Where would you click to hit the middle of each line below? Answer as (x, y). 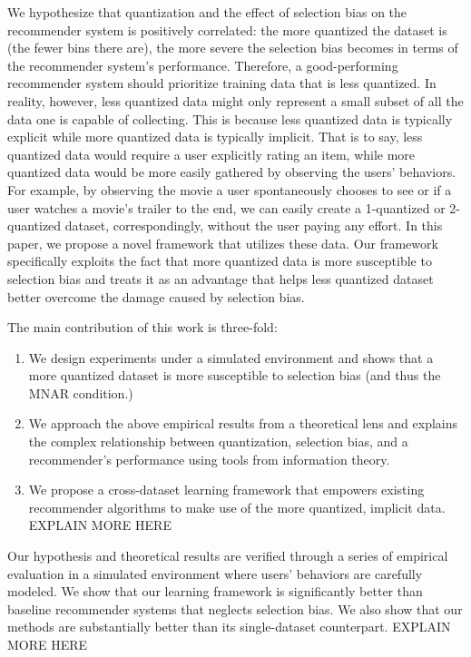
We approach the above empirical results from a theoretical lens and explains (243, 423)
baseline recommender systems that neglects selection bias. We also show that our (235, 608)
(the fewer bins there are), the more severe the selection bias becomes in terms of (233, 48)
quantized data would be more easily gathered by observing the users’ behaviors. (232, 172)
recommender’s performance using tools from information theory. (209, 459)
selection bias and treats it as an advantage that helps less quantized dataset (221, 278)
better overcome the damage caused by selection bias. (156, 296)
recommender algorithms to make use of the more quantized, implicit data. (237, 507)
